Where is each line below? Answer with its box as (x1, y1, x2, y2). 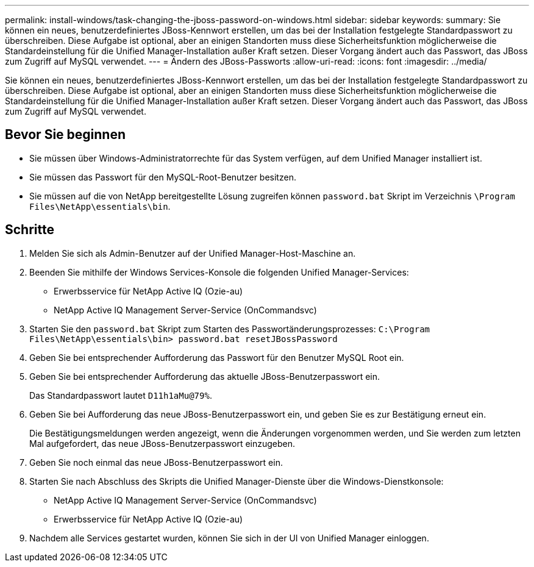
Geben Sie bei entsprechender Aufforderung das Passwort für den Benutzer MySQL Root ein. (29, 352, 404, 363)
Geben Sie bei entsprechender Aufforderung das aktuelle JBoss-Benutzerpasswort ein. (29, 371, 380, 382)
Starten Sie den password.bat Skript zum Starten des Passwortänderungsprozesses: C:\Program (29, 323, 430, 334)
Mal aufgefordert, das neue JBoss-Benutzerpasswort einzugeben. (29, 438, 296, 449)
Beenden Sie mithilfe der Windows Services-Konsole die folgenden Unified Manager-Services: (29, 266, 409, 277)
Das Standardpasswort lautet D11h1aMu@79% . (29, 390, 212, 401)
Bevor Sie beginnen (5, 127, 126, 143)
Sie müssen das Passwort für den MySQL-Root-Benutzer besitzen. (29, 171, 296, 182)
